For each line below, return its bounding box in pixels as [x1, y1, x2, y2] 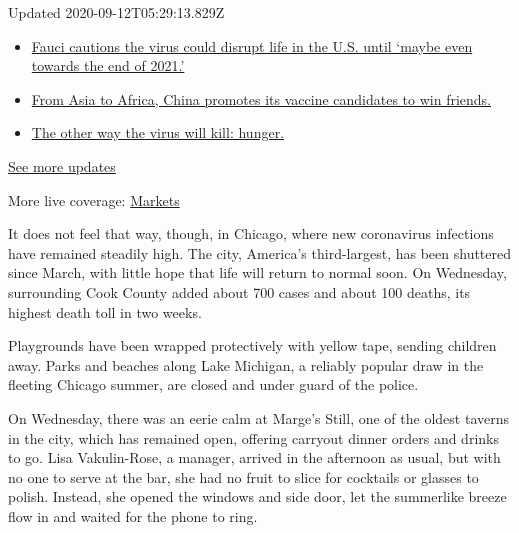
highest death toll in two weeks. [8, 301, 202, 322]
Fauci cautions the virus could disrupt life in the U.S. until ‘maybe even [31, 35, 473, 56]
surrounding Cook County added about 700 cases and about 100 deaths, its [8, 281, 471, 302]
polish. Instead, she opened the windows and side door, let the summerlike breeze [8, 486, 507, 507]
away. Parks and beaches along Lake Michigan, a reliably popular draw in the [8, 354, 484, 375]
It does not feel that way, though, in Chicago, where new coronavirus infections [8, 223, 494, 244]
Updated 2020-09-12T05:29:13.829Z [8, 2, 225, 22]
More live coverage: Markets [8, 189, 180, 210]
